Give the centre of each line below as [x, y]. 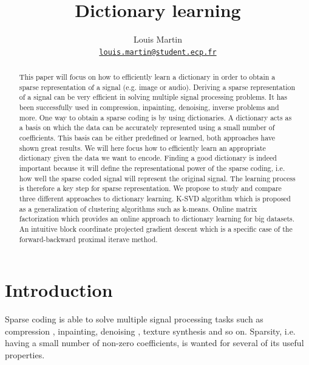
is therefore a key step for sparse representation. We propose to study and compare [150, 188]
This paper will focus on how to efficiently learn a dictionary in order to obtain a [147, 77]
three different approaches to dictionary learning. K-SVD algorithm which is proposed [155, 199]
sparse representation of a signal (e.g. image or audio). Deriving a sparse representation [157, 87]
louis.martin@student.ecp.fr [158, 52]
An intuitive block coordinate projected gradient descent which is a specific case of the [156, 229]
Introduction [59, 290]
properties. [25, 355]
